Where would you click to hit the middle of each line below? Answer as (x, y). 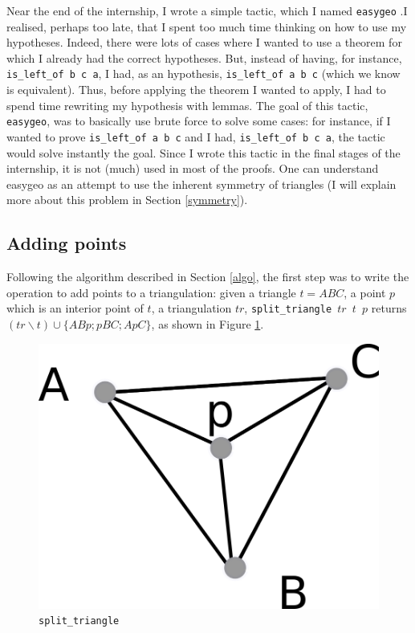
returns (389, 308)
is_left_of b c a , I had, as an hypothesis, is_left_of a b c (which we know (203, 74)
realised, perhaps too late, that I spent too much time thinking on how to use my (207, 26)
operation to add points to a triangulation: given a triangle (151, 292)
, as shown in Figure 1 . (207, 324)
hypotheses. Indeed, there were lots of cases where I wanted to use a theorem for (204, 42)
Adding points (67, 243)
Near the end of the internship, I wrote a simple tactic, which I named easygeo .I (207, 10)
